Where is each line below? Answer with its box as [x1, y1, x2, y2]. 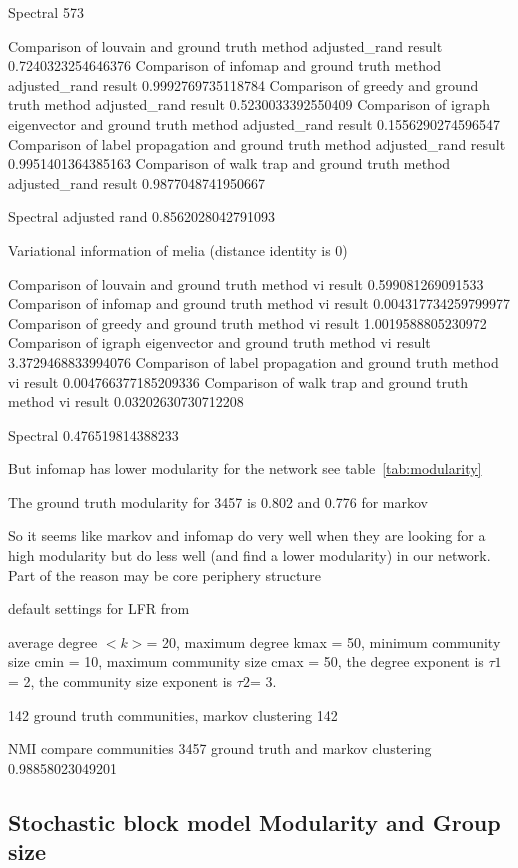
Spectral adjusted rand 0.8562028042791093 [8, 206, 275, 227]
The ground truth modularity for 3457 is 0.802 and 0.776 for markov [8, 491, 428, 512]
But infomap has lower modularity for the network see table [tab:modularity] [8, 458, 482, 479]
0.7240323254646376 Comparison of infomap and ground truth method [8, 55, 442, 76]
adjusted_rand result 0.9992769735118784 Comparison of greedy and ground [8, 74, 479, 95]
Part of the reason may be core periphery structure [8, 564, 321, 585]
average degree [8, 631, 98, 652]
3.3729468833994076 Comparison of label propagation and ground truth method [8, 351, 499, 372]
